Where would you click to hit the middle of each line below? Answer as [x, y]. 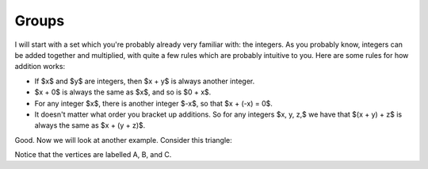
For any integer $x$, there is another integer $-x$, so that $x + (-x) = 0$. [154, 103]
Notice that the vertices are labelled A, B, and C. [93, 155]
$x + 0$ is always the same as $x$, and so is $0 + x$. [123, 92]
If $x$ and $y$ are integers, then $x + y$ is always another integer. [145, 81]
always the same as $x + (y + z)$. [90, 125]
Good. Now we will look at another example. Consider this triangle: [124, 140]
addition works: [40, 67]
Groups [40, 21]
